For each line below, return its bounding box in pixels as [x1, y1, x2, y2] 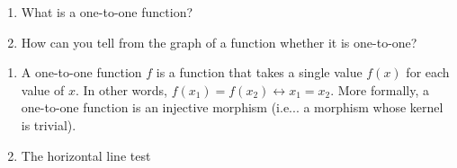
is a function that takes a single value [156, 63, 363, 82]
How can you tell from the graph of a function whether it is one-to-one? [21, 32, 417, 51]
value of [21, 80, 65, 99]
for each [406, 63, 450, 82]
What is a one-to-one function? [21, 3, 193, 21]
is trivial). [21, 115, 76, 134]
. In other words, [75, 80, 167, 99]
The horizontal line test [21, 146, 151, 164]
